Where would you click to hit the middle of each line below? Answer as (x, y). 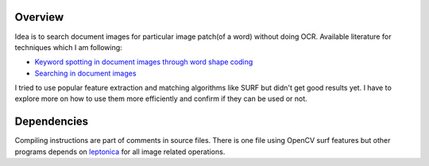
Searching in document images (85, 73)
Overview (39, 17)
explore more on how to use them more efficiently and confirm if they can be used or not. (161, 98)
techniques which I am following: (68, 47)
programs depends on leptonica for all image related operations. (120, 152)
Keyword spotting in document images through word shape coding (144, 62)
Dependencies (52, 122)
